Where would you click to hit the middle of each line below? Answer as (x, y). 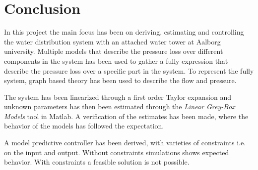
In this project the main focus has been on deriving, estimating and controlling (124, 32)
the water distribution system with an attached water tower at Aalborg (112, 41)
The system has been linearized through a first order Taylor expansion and (118, 97)
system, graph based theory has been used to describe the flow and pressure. (120, 80)
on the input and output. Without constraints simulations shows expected (117, 152)
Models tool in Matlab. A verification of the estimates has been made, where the (126, 116)
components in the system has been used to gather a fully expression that (116, 61)
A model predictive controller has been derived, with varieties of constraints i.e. (125, 143)
